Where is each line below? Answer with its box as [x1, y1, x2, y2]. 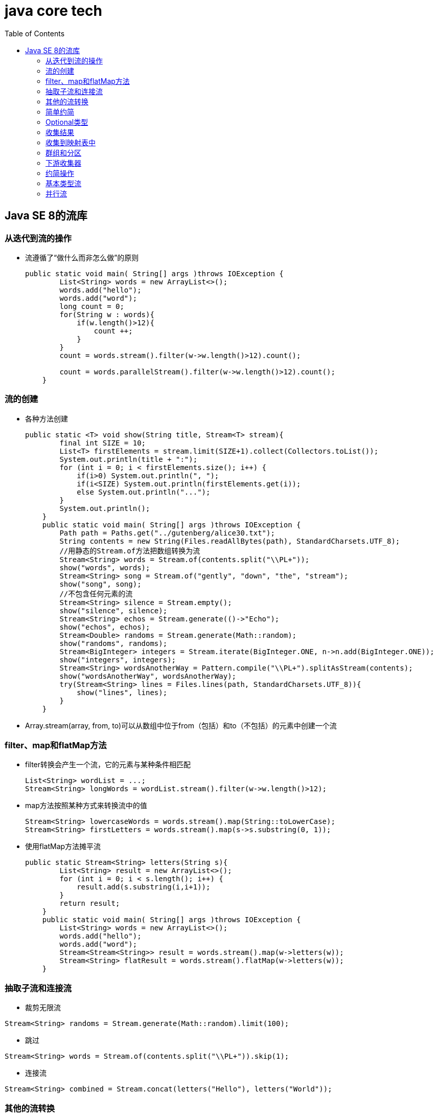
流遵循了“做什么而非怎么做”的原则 [25, 253, 139, 262]
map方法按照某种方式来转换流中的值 [25, 801, 147, 810]
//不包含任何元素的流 [59, 589, 133, 598]
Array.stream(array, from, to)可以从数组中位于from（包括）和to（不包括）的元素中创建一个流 [25, 721, 337, 730]
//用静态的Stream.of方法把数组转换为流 [59, 546, 200, 555]
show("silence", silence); [59, 606, 168, 615]
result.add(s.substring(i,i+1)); [77, 883, 211, 891]
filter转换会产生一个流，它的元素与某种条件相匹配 [25, 760, 191, 769]
